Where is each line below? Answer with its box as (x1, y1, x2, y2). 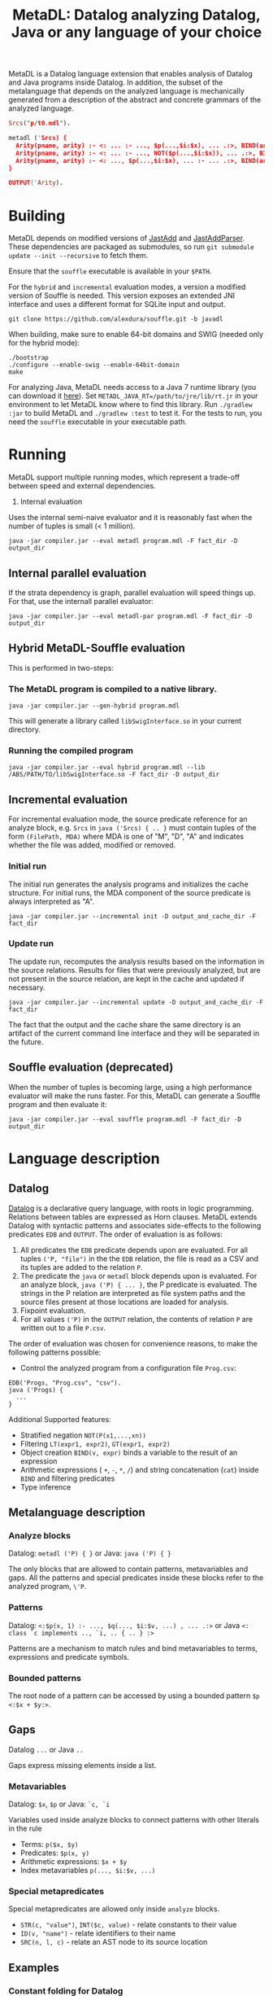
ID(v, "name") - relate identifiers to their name (19, 1928, 176, 1938)
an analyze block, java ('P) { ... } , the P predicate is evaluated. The (19, 1280, 258, 1289)
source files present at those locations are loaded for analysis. (19, 1297, 229, 1307)
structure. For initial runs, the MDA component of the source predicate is (8, 887, 251, 897)
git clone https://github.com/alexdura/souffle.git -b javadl (8, 315, 223, 323)
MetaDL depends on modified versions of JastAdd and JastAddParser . (8, 234, 245, 243)
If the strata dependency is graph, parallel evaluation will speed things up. (8, 588, 256, 597)
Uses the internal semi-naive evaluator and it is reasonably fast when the (8, 513, 253, 523)
